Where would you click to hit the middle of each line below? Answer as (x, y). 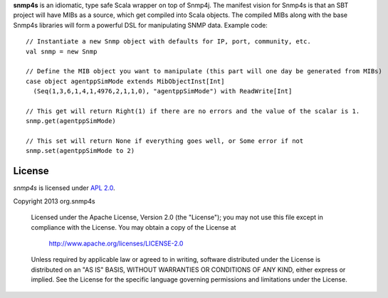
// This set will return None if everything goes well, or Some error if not (165, 141)
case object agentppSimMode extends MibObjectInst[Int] (125, 81)
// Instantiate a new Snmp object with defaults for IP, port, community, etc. (168, 42)
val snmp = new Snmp (62, 51)
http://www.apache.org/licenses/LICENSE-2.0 (116, 243)
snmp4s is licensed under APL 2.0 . (64, 188)
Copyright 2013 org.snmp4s (54, 201)
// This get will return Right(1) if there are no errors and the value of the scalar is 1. (193, 111)
